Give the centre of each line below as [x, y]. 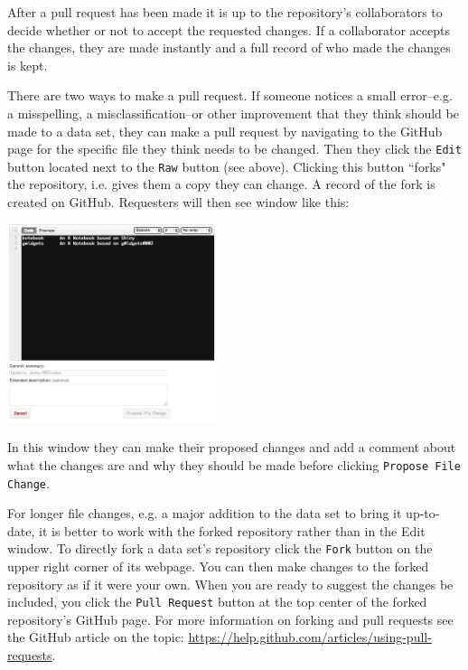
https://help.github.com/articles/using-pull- [310, 637]
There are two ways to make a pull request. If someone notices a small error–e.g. [230, 95]
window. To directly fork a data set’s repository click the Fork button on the [220, 548]
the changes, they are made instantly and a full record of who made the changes [229, 47]
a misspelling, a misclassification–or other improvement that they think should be [233, 113]
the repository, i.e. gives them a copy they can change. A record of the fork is [221, 184]
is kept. [28, 65]
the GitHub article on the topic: [96, 637]
